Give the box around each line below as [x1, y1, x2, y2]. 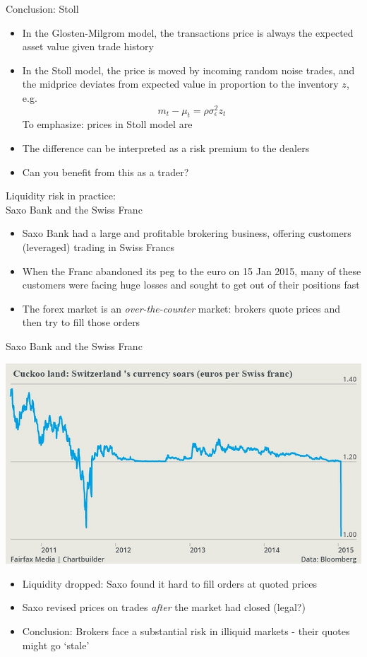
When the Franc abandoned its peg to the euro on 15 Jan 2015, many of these [22, 263, 361, 278]
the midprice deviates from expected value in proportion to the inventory [22, 76, 339, 91]
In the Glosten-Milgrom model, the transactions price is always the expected [22, 25, 354, 40]
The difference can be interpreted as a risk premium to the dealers [22, 141, 310, 156]
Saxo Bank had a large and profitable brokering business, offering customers [22, 226, 351, 240]
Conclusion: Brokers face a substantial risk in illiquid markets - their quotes [22, 624, 350, 639]
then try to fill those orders [22, 315, 140, 330]
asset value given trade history [22, 39, 154, 54]
